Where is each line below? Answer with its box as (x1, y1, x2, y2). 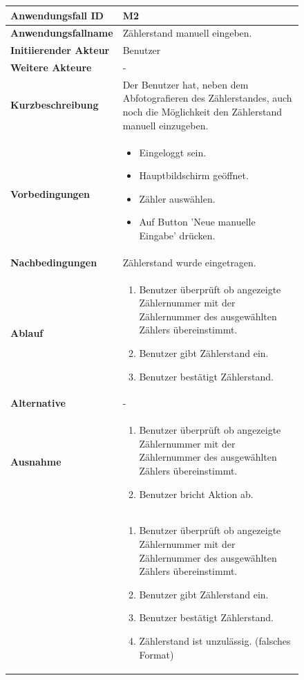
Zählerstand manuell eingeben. (122, 26, 252, 40)
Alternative (10, 396, 66, 410)
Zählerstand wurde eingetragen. (122, 255, 256, 269)
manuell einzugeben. (122, 118, 209, 132)
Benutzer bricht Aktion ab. (139, 486, 254, 501)
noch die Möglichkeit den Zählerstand (122, 104, 283, 119)
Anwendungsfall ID (10, 8, 104, 22)
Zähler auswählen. (139, 191, 216, 205)
